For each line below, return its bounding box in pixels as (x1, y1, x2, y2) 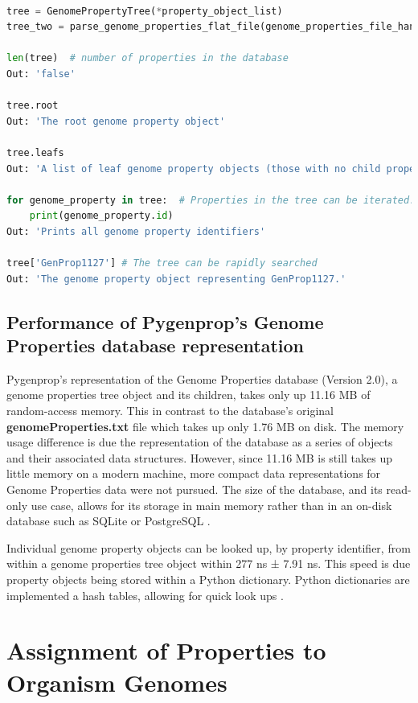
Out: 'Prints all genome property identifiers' (6, 225, 266, 237)
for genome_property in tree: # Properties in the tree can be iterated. (6, 194, 416, 206)
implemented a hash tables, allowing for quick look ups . (6, 586, 284, 603)
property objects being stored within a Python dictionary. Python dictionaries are (6, 571, 410, 587)
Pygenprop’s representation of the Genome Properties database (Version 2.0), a (6, 370, 398, 387)
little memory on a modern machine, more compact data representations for (6, 465, 381, 482)
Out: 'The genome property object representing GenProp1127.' (6, 273, 346, 285)
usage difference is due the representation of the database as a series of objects (6, 434, 393, 450)
